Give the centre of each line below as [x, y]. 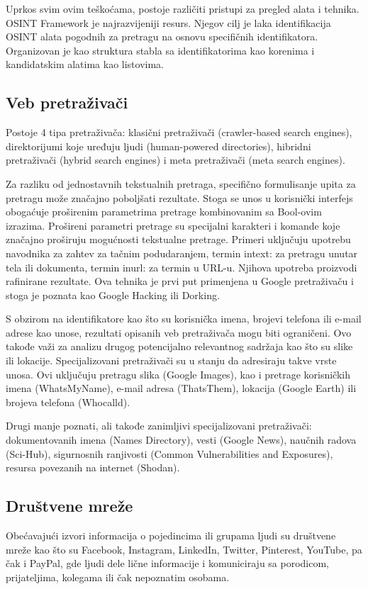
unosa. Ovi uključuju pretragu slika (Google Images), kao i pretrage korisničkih [178, 374]
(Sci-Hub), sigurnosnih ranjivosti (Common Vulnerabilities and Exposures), [169, 453]
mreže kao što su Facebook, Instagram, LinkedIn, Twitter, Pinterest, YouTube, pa [184, 549]
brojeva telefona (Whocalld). [68, 402]
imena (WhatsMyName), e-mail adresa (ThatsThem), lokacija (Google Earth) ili [181, 388]
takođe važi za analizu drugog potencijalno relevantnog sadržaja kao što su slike [179, 346]
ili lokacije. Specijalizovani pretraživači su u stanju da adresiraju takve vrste [171, 360]
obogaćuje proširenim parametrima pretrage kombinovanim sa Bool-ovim [164, 212]
